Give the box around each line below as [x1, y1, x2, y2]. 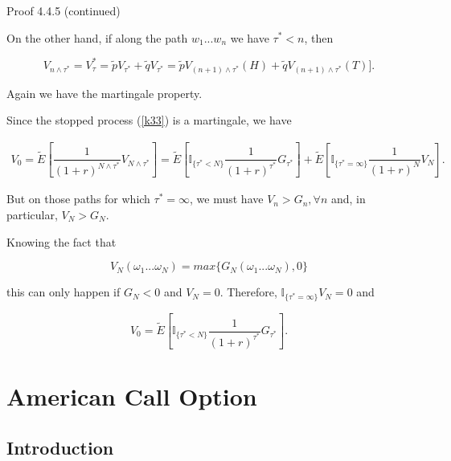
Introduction [6, 434, 114, 459]
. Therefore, [219, 284, 277, 300]
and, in [330, 190, 366, 207]
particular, [6, 206, 58, 223]
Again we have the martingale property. [6, 84, 203, 101]
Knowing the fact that [6, 233, 117, 250]
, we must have [190, 190, 264, 207]
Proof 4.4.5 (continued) [6, 2, 121, 18]
